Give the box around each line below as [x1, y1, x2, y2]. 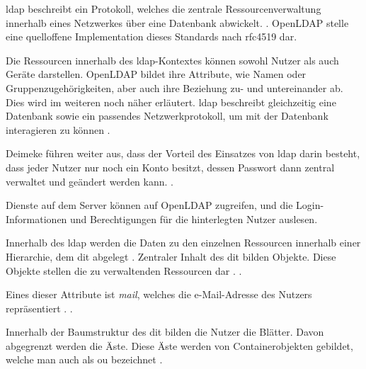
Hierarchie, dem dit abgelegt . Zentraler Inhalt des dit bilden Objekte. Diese [6, 249, 336, 263]
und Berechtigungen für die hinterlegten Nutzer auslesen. [70, 211, 318, 226]
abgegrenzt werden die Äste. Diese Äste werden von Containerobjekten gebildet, [6, 338, 353, 353]
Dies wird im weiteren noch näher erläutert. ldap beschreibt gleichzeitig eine [6, 94, 336, 109]
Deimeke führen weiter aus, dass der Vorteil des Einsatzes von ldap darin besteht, [6, 146, 360, 161]
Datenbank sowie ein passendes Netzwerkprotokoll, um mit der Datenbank [6, 108, 328, 123]
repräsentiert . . [6, 300, 73, 315]
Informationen [6, 211, 67, 226]
